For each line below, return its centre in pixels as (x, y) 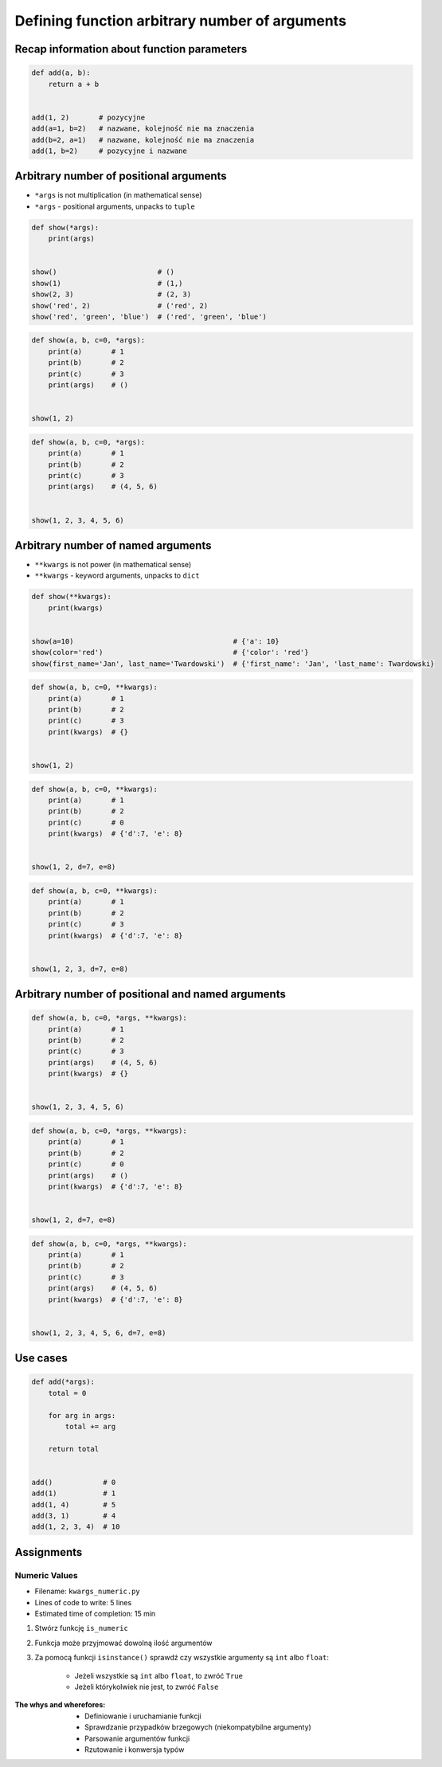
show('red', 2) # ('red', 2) (120, 306)
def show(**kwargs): (71, 597)
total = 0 (67, 1393)
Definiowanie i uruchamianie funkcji (143, 1716)
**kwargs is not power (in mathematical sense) (113, 565)
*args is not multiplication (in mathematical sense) (118, 195)
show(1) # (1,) (107, 283)
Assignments (49, 1552)
